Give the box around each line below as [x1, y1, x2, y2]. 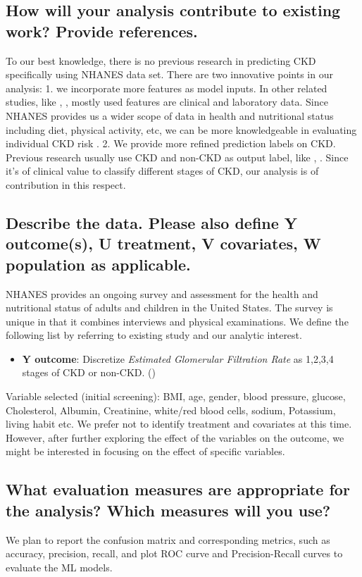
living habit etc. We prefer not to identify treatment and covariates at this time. [6, 416, 352, 431]
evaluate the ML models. [6, 559, 113, 574]
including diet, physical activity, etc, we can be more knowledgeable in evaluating [6, 122, 357, 137]
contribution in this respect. [6, 177, 126, 192]
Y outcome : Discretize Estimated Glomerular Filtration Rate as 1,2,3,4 [22, 351, 334, 366]
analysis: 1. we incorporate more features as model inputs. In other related [6, 80, 327, 95]
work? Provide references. [6, 20, 198, 42]
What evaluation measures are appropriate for [6, 478, 350, 500]
